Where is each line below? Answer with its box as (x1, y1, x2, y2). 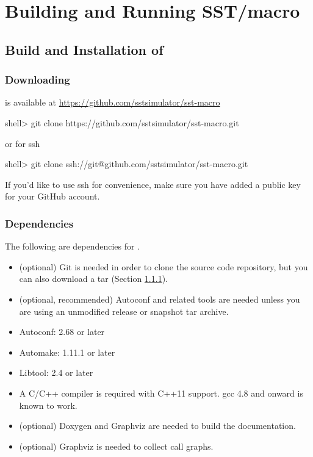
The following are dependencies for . (5, 240, 140, 253)
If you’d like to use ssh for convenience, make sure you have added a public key (5, 178, 301, 190)
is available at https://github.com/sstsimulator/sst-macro (5, 96, 220, 109)
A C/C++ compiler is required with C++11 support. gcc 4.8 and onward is (19, 386, 303, 399)
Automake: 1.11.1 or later (19, 345, 115, 358)
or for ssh (5, 137, 40, 149)
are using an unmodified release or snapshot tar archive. (19, 304, 229, 317)
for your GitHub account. (5, 190, 100, 203)
